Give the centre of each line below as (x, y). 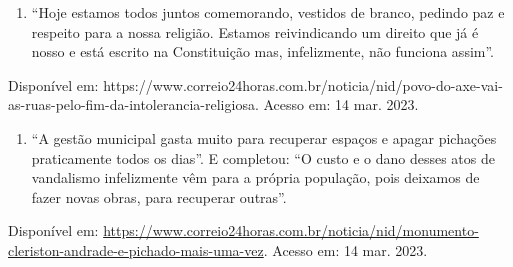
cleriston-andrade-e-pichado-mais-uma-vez (136, 249)
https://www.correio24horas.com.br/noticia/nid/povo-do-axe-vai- (303, 84)
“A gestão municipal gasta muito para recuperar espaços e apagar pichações (264, 137)
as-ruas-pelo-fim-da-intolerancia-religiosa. (133, 104)
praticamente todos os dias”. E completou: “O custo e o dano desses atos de (263, 157)
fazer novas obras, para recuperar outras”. (159, 196)
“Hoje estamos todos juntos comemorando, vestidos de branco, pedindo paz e (268, 12)
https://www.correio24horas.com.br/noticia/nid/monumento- (291, 230)
